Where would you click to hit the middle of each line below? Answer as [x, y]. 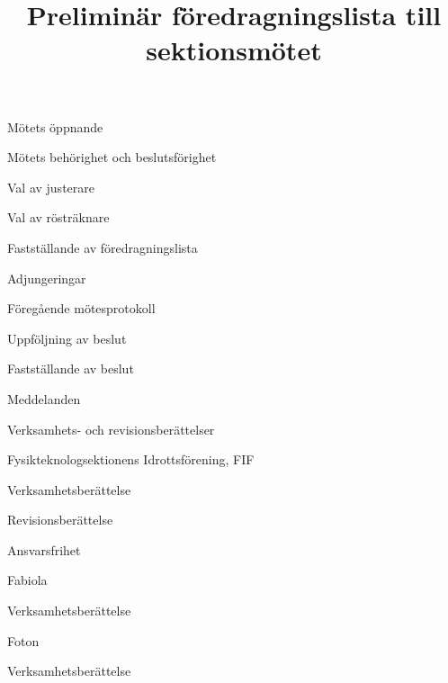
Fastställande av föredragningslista [103, 247]
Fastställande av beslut [71, 368]
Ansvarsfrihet [44, 549]
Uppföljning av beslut [67, 338]
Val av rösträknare [58, 217]
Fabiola [27, 580]
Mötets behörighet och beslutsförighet [112, 157]
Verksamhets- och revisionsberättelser [111, 429]
